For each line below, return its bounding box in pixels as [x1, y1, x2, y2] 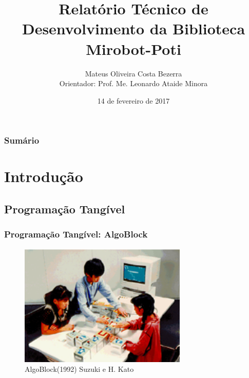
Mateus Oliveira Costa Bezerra [85, 68, 182, 78]
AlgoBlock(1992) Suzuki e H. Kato [25, 364, 134, 374]
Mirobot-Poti [86, 38, 181, 59]
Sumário [4, 134, 40, 147]
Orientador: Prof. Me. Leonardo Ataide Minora [59, 78, 208, 89]
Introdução [4, 166, 83, 187]
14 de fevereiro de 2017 [97, 95, 170, 106]
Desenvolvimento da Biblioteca [22, 18, 245, 39]
